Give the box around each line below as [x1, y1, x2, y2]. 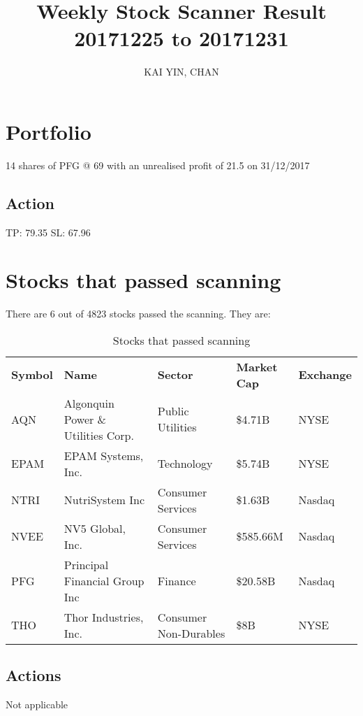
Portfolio [6, 117, 91, 145]
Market [236, 358, 278, 375]
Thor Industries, [64, 608, 144, 625]
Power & [64, 410, 107, 427]
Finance [157, 572, 196, 589]
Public [157, 403, 189, 420]
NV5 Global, [64, 520, 126, 536]
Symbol [11, 366, 53, 383]
